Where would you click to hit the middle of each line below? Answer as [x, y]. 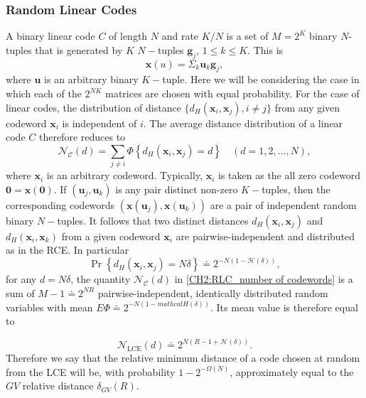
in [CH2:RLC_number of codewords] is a [264, 279]
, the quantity [101, 279]
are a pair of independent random [283, 204]
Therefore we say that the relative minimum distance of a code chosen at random [183, 358]
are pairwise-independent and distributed [265, 236]
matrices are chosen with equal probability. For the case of [232, 93]
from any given [307, 107]
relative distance [58, 386]
